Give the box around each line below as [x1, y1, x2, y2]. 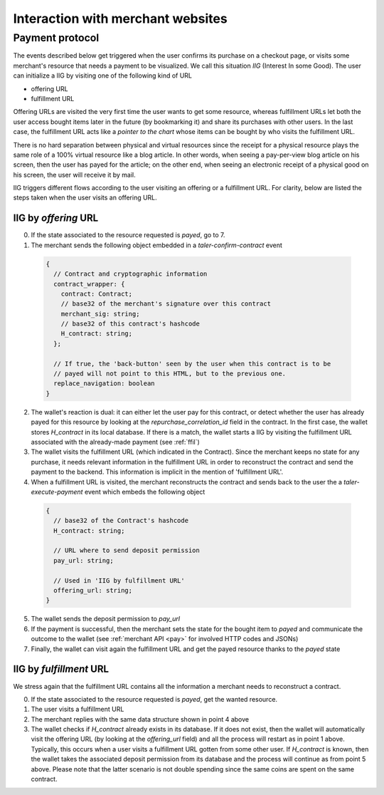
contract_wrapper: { [53, 280, 125, 288]
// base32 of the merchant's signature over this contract [60, 300, 272, 308]
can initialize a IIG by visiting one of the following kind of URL [13, 71, 192, 80]
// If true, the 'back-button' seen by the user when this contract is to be [53, 360, 331, 368]
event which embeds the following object [84, 487, 206, 496]
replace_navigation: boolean [53, 380, 156, 388]
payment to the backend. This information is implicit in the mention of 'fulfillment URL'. [31, 467, 284, 477]
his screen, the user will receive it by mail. [13, 170, 136, 179]
